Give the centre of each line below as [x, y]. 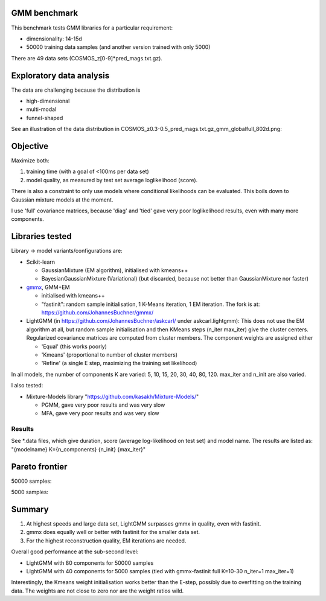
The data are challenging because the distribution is [76, 90]
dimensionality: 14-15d [54, 39]
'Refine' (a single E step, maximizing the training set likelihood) [119, 363]
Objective [30, 146]
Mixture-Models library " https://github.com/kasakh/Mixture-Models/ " [113, 396]
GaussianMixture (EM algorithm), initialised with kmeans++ [115, 270]
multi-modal [41, 109]
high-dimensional [48, 101]
